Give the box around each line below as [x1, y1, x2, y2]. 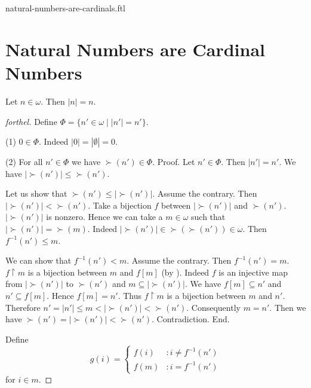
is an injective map [218, 265, 288, 278]
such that [191, 210, 226, 223]
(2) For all [5, 155, 43, 168]
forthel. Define [5, 115, 57, 127]
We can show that [5, 254, 72, 267]
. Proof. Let [152, 155, 195, 168]
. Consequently [186, 301, 241, 313]
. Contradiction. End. [152, 313, 230, 325]
